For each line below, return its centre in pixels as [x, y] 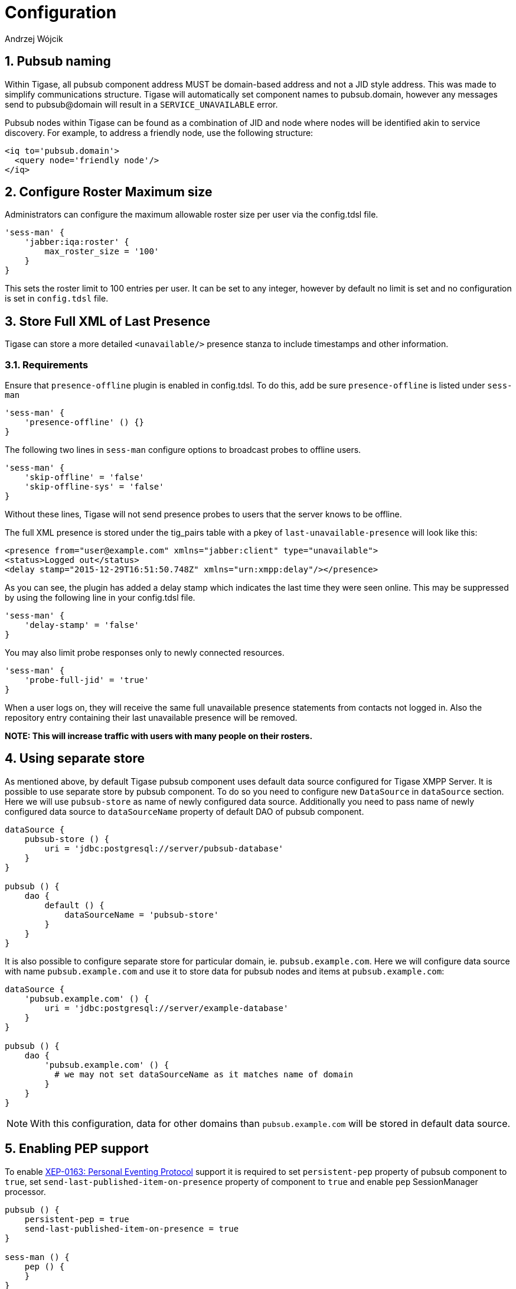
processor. [25, 1191]
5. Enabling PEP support [77, 1149]
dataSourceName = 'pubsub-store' [142, 914]
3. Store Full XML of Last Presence [108, 321]
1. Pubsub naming [58, 61]
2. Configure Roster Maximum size [109, 192]
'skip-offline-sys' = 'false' [94, 487]
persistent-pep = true [77, 1219]
